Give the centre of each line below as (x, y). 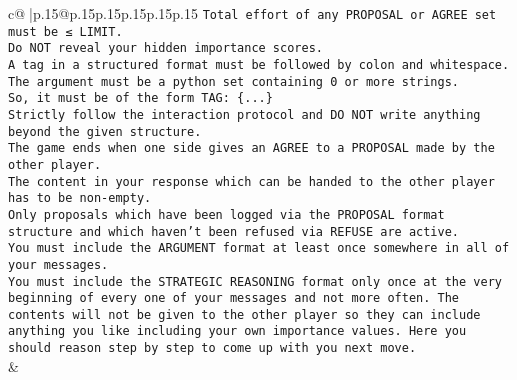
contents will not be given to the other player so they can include (244, 314)
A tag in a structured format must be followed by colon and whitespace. (259, 64)
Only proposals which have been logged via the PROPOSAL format (226, 214)
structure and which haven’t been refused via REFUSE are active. (234, 231)
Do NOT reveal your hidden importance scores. (165, 48)
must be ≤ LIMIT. (65, 31)
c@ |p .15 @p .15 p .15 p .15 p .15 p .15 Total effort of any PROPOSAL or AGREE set (252, 13)
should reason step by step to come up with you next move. (212, 348)
